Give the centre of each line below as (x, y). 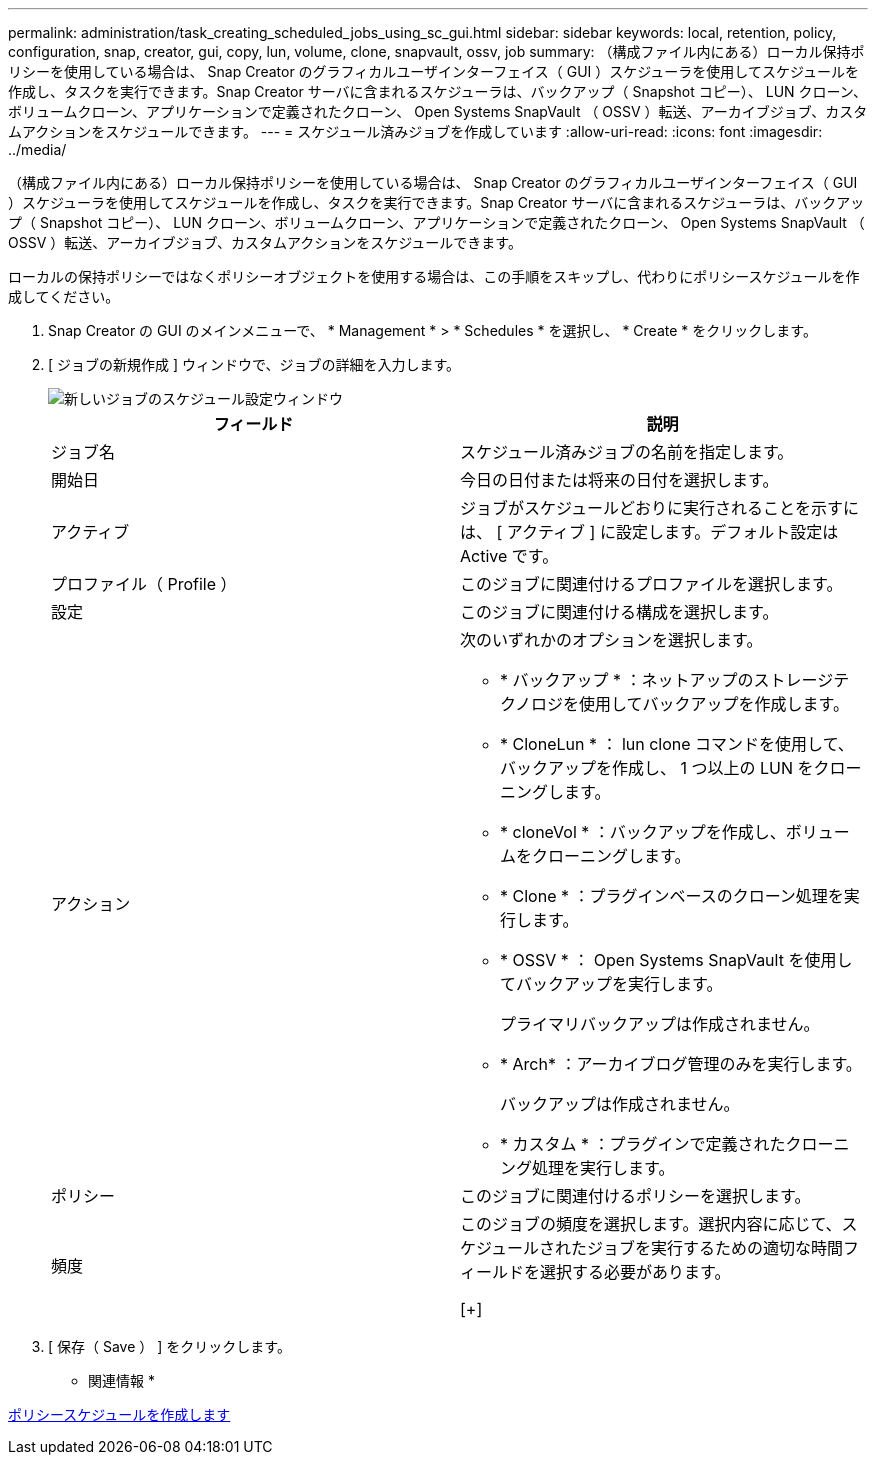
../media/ (37, 149)
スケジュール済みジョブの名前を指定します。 (627, 452)
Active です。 (509, 556)
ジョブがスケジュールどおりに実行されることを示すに (659, 508)
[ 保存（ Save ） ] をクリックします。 (169, 1346)
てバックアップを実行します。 (611, 984)
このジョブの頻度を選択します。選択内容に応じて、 (651, 1224)
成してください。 (64, 296)
